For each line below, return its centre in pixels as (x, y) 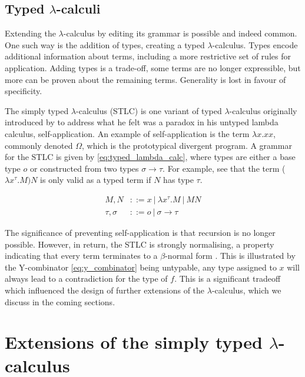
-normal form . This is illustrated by (230, 256)
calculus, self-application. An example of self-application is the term (127, 133)
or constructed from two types (84, 168)
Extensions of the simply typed (134, 342)
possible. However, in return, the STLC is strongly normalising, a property (140, 244)
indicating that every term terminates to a (81, 256)
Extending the (30, 33)
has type (178, 180)
